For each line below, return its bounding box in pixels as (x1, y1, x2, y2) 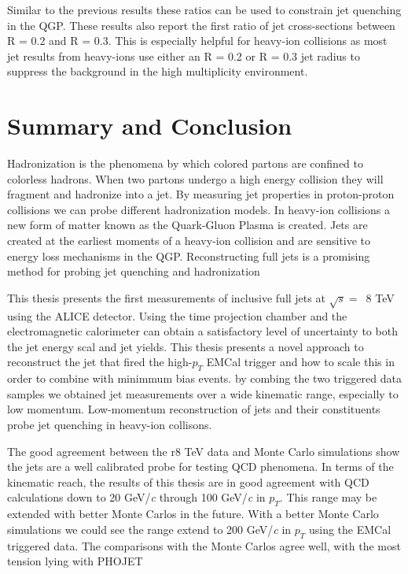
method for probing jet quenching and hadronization (7, 263, 260, 280)
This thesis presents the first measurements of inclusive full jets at (7, 289, 325, 306)
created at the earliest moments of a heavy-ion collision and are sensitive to (7, 232, 371, 249)
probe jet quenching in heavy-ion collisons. (7, 416, 212, 432)
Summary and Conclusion (7, 109, 292, 142)
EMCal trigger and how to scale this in (206, 354, 395, 370)
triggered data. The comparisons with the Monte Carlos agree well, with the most (7, 537, 401, 554)
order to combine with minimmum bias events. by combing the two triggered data (7, 370, 402, 387)
